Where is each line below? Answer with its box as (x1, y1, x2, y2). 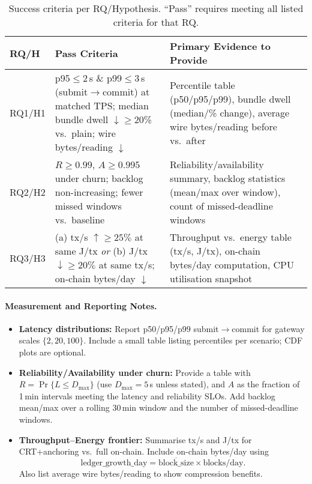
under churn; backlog (55, 171, 143, 185)
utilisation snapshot (170, 271, 253, 285)
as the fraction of (236, 378, 300, 390)
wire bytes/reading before (170, 119, 277, 133)
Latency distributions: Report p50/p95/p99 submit (19, 322, 219, 334)
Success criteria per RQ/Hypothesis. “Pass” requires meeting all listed (8, 1, 304, 15)
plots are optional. (19, 345, 86, 358)
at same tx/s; (98, 258, 155, 271)
